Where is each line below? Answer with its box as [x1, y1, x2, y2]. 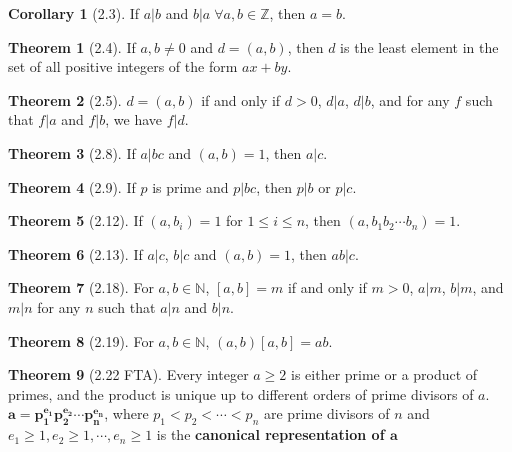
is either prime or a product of [291, 364, 478, 385]
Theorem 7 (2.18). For [8, 277, 154, 298]
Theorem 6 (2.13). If [8, 243, 143, 264]
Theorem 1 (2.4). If [8, 36, 136, 57]
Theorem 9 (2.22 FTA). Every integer [8, 364, 249, 385]
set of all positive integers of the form [8, 56, 238, 77]
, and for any [370, 89, 450, 110]
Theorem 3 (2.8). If [8, 142, 136, 163]
